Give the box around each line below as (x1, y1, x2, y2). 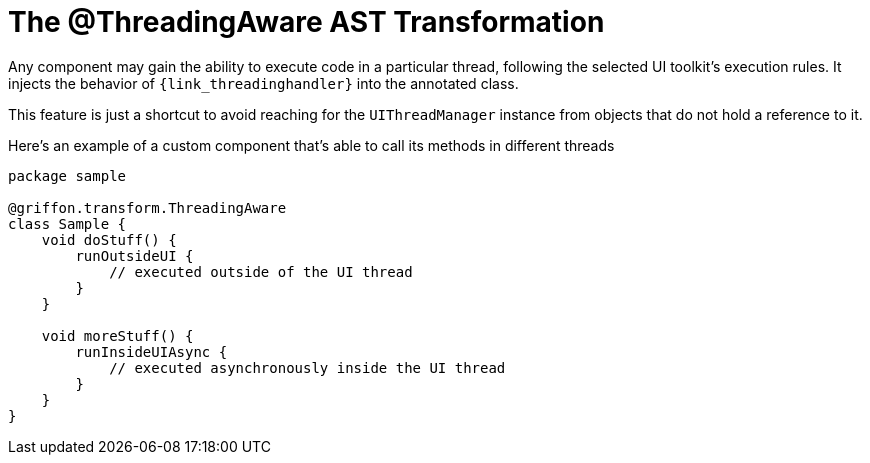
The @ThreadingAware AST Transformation (8, 5, 605, 39)
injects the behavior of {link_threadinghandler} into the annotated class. (8, 74, 519, 92)
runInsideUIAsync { (75, 343, 228, 360)
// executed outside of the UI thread (109, 263, 413, 280)
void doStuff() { (41, 231, 177, 248)
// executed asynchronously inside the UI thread (109, 359, 506, 376)
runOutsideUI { (75, 247, 194, 264)
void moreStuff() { (41, 327, 194, 344)
